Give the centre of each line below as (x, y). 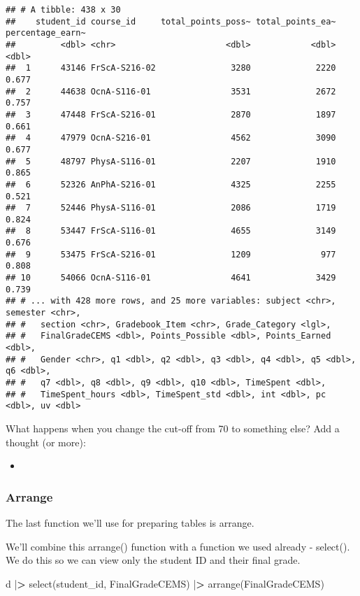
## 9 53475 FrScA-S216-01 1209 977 (171, 254)
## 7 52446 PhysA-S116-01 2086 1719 (171, 208)
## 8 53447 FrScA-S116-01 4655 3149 (171, 231)
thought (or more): (46, 442)
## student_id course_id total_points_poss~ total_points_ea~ (171, 21)
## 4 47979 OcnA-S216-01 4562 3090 (171, 138)
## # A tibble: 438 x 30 (63, 10)
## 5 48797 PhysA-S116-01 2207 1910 (171, 161)
